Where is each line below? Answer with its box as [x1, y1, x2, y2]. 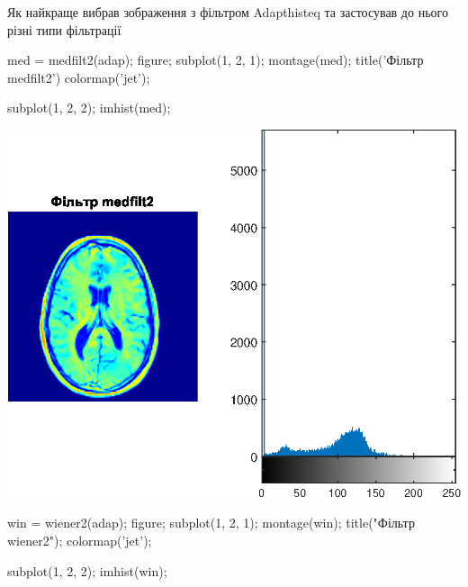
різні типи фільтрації [7, 20, 121, 39]
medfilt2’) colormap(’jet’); [7, 68, 150, 86]
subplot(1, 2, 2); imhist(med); [7, 98, 171, 117]
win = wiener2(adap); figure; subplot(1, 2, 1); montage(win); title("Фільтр [7, 513, 415, 532]
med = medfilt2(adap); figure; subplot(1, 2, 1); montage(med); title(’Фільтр [7, 50, 424, 69]
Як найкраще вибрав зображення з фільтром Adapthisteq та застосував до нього [7, 3, 448, 21]
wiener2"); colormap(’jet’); [7, 531, 152, 550]
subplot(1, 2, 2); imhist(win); [7, 561, 167, 580]
